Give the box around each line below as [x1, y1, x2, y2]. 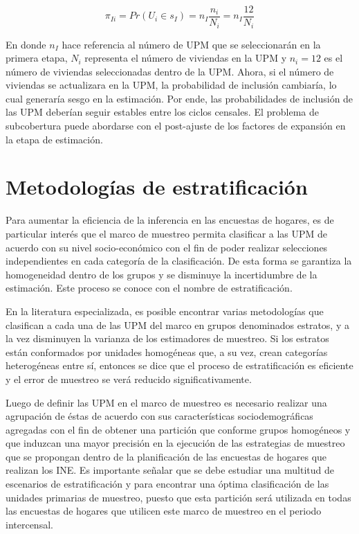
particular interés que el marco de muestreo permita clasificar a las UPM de [6, 226, 328, 240]
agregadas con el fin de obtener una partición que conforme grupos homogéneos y [6, 422, 351, 436]
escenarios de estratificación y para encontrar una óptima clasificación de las [6, 477, 329, 491]
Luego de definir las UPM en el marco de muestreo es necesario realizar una [6, 395, 327, 409]
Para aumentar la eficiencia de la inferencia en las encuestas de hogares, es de [6, 213, 334, 227]
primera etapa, [6, 51, 68, 65]
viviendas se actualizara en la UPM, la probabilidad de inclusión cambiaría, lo [6, 78, 337, 92]
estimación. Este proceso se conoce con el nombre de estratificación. [6, 281, 293, 295]
